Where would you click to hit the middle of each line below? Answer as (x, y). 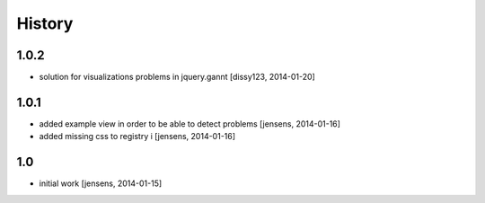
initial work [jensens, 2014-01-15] (101, 183)
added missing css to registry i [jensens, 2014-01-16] (137, 137)
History (45, 23)
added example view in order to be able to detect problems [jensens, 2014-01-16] (190, 124)
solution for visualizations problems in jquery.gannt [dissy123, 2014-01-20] (177, 77)
